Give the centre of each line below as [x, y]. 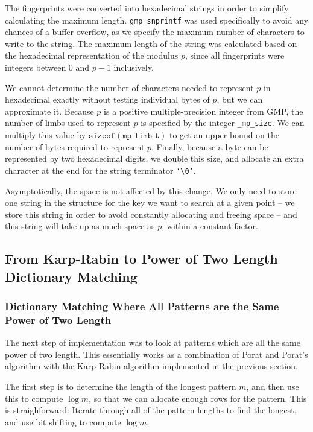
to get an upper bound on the [224, 135]
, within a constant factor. [210, 226]
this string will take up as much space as [80, 226]
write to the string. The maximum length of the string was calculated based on [151, 43]
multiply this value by [46, 135]
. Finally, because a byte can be [210, 146]
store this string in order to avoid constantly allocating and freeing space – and [151, 214]
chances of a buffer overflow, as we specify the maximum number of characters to [155, 32]
